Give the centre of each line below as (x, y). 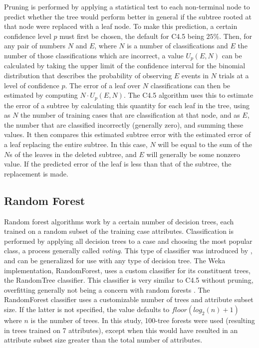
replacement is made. (36, 173)
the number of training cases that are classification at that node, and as (130, 115)
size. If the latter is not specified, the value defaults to (87, 309)
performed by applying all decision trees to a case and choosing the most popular (128, 241)
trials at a (234, 76)
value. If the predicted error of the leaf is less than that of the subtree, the (118, 164)
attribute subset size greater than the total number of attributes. (103, 340)
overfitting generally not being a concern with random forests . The (107, 289)
